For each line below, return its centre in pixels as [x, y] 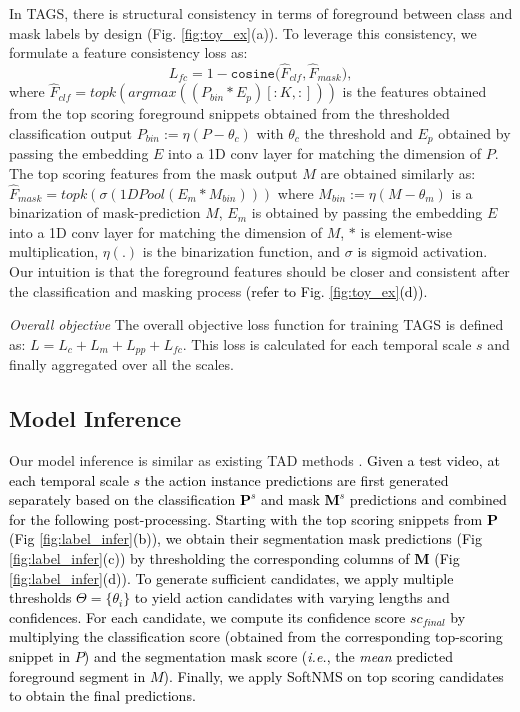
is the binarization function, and [241, 251]
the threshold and [358, 132]
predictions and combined [428, 499]
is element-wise [406, 231]
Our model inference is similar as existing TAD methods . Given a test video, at [254, 460]
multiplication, [54, 251]
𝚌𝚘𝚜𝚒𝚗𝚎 [252, 74]
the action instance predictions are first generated [296, 479]
